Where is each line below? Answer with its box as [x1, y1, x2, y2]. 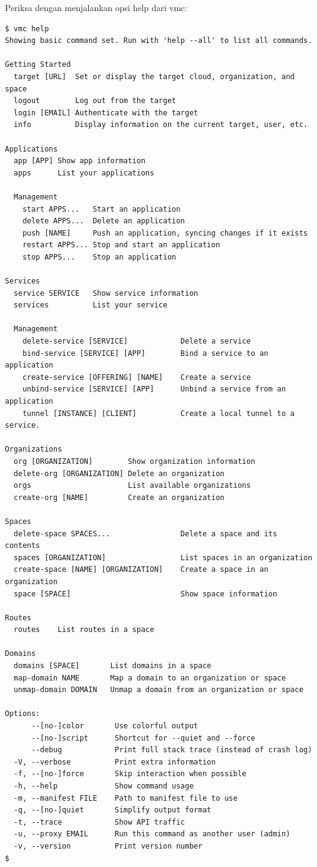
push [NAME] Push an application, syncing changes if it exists [22, 228, 308, 237]
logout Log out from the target [13, 96, 177, 106]
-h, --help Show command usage [13, 782, 194, 790]
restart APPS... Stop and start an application [22, 241, 220, 250]
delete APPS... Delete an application [22, 217, 185, 226]
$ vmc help [5, 24, 49, 33]
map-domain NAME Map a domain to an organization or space [13, 673, 286, 682]
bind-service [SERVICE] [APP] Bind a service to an [22, 349, 269, 358]
